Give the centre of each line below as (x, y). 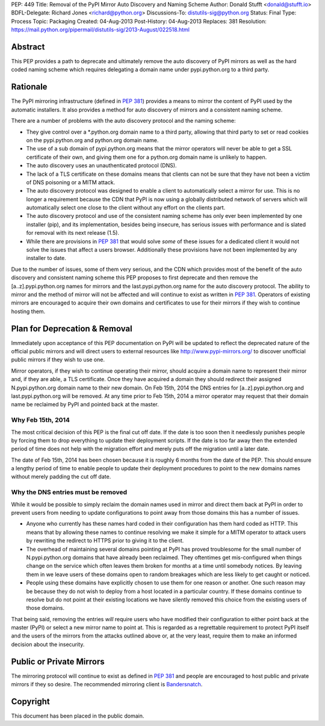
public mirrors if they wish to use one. (58, 360)
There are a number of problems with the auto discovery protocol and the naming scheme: (123, 121)
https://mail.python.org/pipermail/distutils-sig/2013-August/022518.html (100, 29)
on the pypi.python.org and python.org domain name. (92, 140)
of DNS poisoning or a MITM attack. (71, 182)
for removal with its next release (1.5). (73, 233)
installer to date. (46, 258)
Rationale (29, 87)
